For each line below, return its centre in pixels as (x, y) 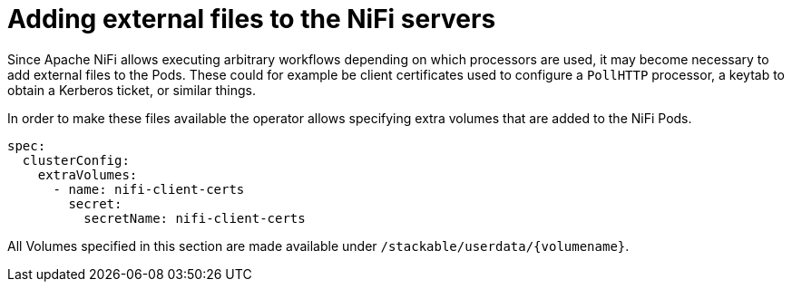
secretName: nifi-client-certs (195, 218)
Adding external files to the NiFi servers (252, 19)
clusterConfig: (76, 160)
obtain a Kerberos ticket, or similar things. (132, 90)
